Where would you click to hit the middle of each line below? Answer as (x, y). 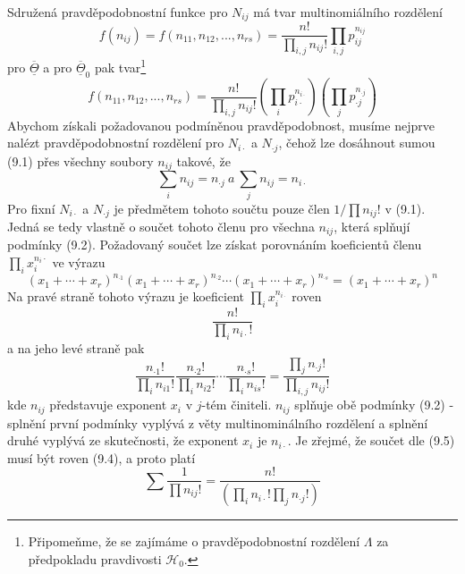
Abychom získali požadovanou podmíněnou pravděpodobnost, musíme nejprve (221, 125)
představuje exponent (108, 405)
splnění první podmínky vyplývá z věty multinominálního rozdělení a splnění (218, 422)
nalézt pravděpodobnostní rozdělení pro (116, 143)
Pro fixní (31, 208)
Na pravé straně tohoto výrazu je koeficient (126, 296)
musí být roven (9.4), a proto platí (101, 457)
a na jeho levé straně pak (76, 348)
